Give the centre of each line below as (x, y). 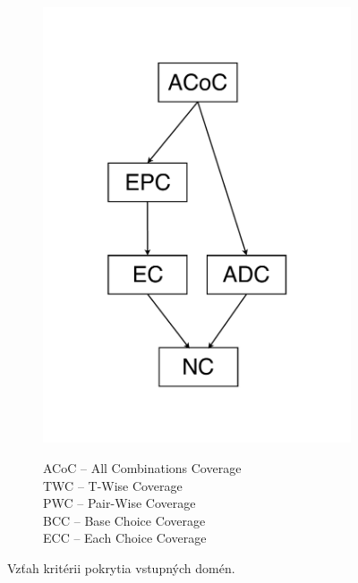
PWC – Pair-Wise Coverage (119, 503)
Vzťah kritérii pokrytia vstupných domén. (121, 567)
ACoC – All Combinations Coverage (142, 468)
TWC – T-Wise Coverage (113, 485)
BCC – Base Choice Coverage (124, 520)
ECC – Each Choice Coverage (125, 538)
